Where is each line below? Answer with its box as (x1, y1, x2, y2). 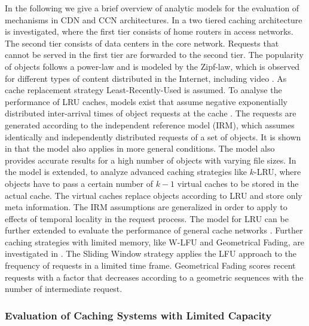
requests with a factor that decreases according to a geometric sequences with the (5, 270, 304, 283)
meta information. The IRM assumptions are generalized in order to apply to (5, 201, 287, 213)
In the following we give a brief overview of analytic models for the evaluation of (5, 2, 299, 14)
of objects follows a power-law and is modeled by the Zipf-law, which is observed (5, 60, 300, 72)
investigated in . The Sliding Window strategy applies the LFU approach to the (5, 247, 297, 260)
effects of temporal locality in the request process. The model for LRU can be (5, 212, 289, 224)
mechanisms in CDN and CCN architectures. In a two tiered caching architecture (5, 13, 302, 26)
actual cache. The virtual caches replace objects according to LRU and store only (5, 189, 302, 201)
